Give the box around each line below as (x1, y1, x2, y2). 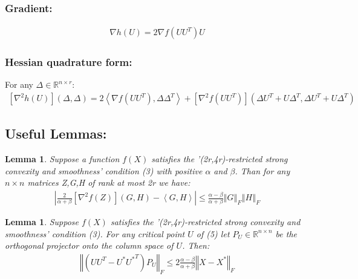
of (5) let (196, 227, 230, 240)
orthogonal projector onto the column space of (5, 239, 174, 252)
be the (275, 227, 298, 240)
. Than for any (235, 164, 290, 177)
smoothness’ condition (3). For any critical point (5, 227, 185, 240)
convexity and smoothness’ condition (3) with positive (5, 164, 203, 177)
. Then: (182, 239, 210, 252)
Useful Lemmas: (5, 124, 107, 143)
